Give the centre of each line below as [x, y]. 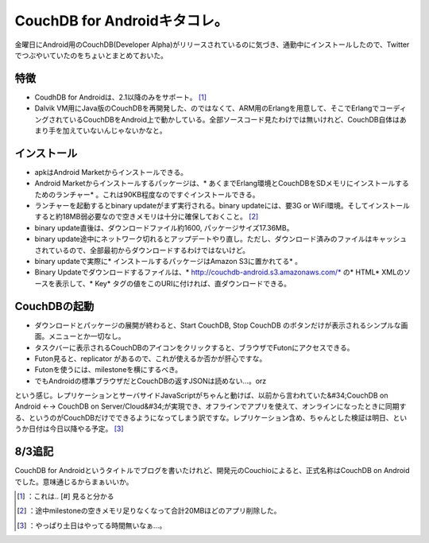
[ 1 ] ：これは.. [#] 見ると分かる [66, 496]
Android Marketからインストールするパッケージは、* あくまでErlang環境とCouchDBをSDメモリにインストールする [222, 184]
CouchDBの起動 [54, 306]
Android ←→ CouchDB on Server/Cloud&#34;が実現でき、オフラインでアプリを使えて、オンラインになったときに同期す [211, 406]
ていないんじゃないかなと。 [121, 130]
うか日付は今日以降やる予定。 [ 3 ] [69, 429]
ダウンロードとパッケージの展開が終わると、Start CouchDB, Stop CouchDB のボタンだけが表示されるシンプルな [218, 325]
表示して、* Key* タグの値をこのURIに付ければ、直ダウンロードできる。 [173, 283]
